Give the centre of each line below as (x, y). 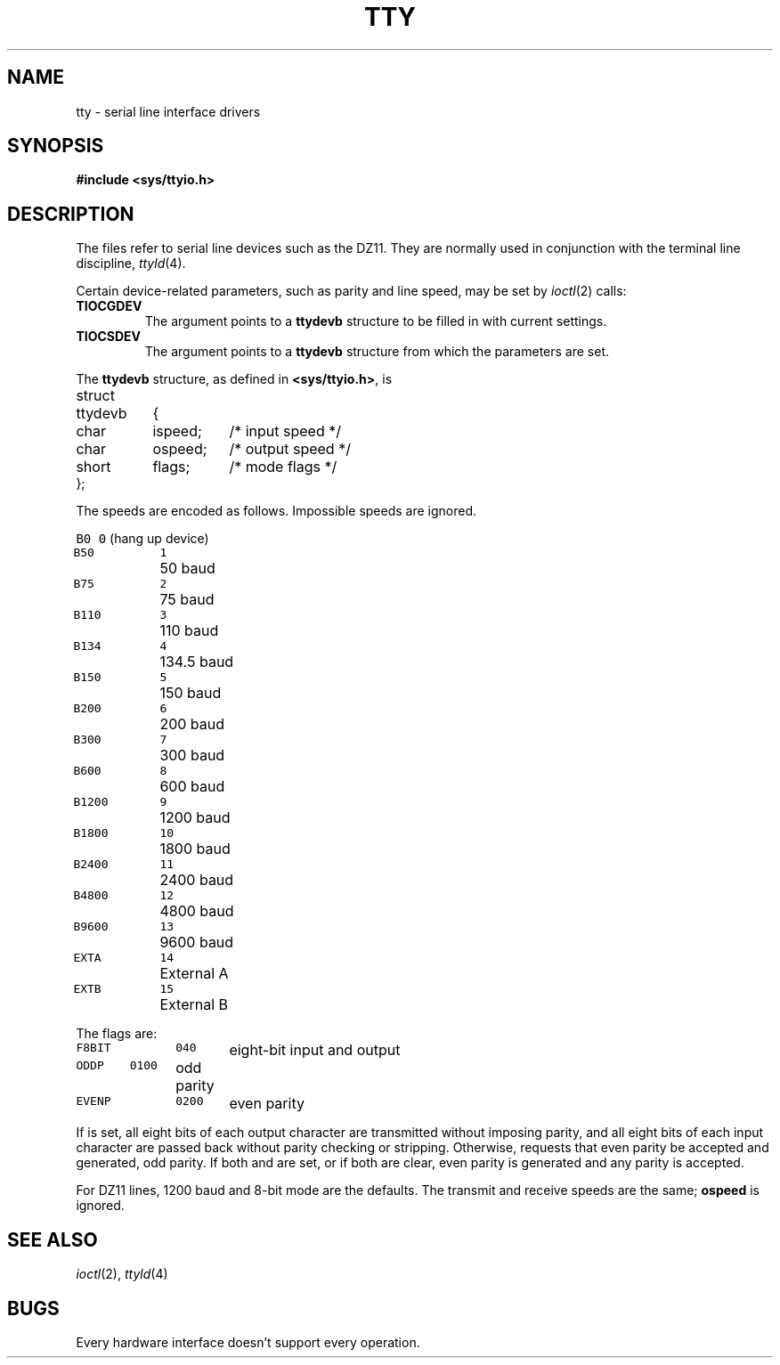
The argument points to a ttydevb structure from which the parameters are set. (377, 352)
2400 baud (197, 880)
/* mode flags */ (283, 467)
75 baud (187, 600)
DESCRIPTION (71, 214)
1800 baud (195, 849)
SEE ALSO (53, 1239)
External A (194, 974)
